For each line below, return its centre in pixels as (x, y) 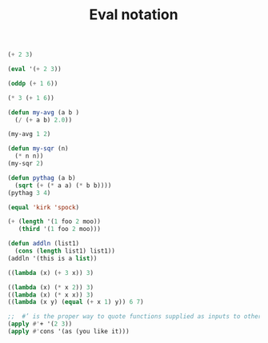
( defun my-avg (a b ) (44, 112)
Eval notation (134, 15)
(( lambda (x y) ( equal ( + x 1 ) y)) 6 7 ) (76, 302)
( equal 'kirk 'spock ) (44, 207)
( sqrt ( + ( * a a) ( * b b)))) (63, 185)
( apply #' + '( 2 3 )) (40, 324)
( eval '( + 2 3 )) (34, 70)
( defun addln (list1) (44, 244)
